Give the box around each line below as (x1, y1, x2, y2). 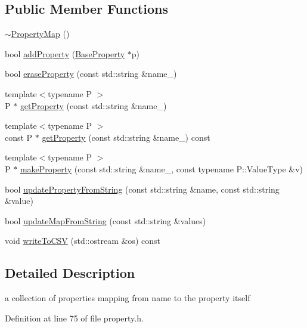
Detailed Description (5, 264, 135, 282)
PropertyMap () (11, 27, 70, 40)
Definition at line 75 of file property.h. (5, 311, 144, 324)
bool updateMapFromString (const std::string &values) (5, 214, 206, 227)
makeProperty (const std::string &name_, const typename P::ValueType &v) (20, 162, 303, 175)
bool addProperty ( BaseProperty (5, 47, 125, 60)
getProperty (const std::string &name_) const (42, 131, 210, 143)
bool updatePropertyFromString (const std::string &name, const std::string (5, 182, 280, 195)
